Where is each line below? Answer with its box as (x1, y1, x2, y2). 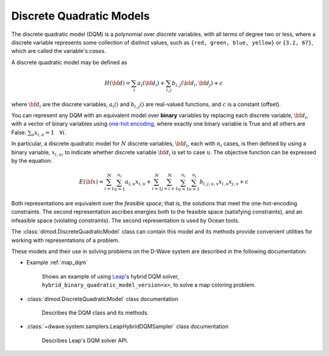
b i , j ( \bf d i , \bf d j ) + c (171, 79, 224, 88)
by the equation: (11, 157, 52, 164)
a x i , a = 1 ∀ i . (31, 129, 66, 137)
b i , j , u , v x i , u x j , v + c (199, 179, 249, 187)
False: (11, 129, 27, 136)
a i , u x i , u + (125, 179, 152, 187)
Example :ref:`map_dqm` (26, 259, 88, 266)
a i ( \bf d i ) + (137, 79, 165, 88)
